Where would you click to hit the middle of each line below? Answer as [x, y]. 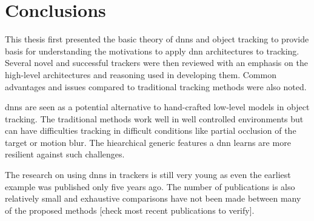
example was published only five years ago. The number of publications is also [150, 186]
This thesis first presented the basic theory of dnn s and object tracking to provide [157, 39]
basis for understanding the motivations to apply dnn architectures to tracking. [152, 51]
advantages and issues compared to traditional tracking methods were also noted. [156, 86]
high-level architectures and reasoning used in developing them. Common [141, 74]
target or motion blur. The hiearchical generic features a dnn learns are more [148, 142]
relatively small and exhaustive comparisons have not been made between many [153, 198]
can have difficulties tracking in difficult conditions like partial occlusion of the [151, 130]
